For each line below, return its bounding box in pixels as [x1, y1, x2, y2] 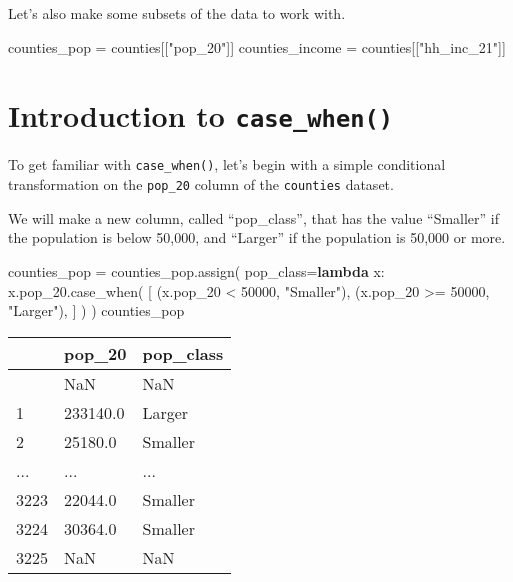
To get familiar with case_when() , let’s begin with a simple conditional [8, 154, 446, 175]
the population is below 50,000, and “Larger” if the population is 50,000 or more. [8, 227, 506, 248]
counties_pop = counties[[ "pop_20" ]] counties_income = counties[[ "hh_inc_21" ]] [8, 36, 506, 57]
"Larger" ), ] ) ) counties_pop [8, 300, 185, 321]
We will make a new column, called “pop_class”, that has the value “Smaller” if [8, 207, 500, 228]
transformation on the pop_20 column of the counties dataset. [8, 174, 394, 195]
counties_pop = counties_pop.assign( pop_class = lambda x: [8, 260, 385, 281]
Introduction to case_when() [8, 95, 394, 136]
